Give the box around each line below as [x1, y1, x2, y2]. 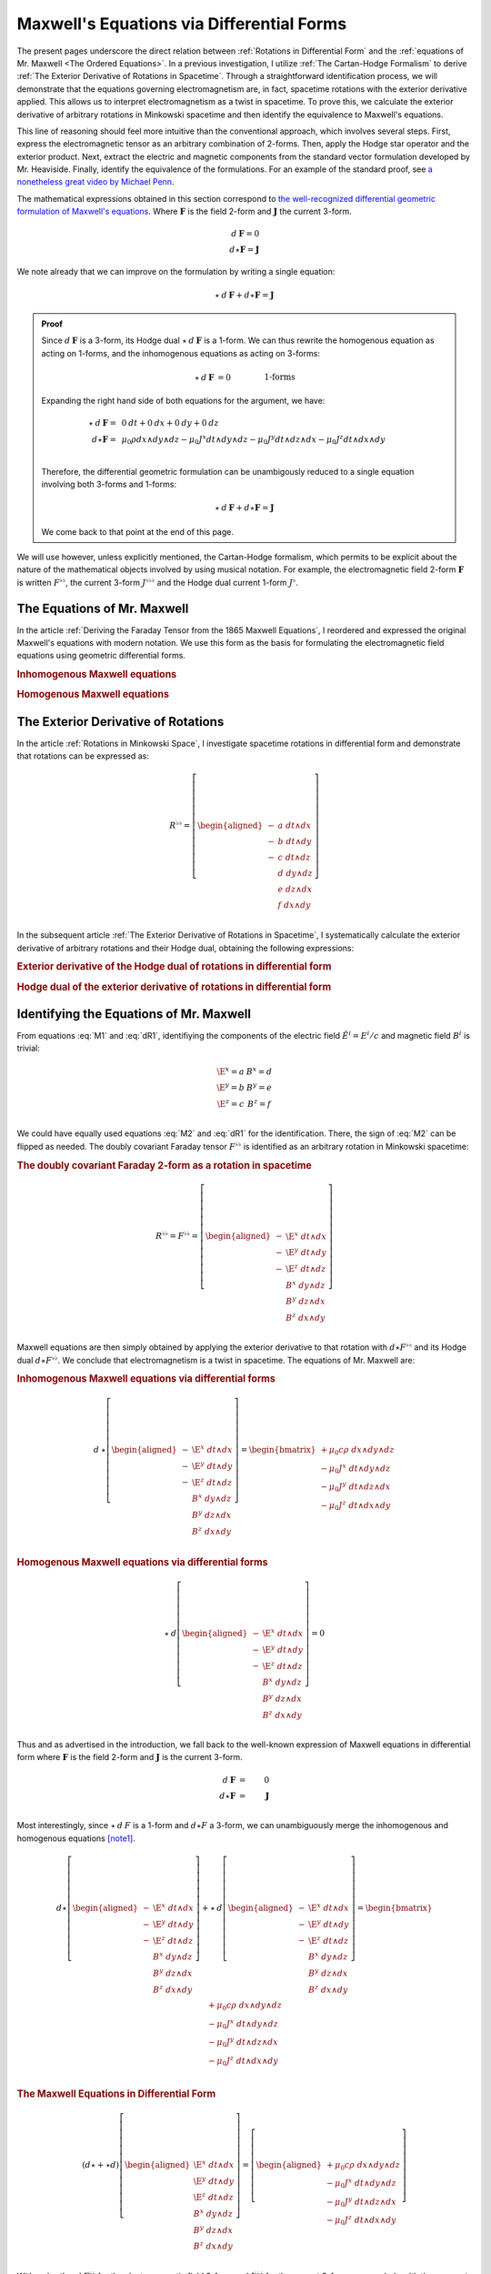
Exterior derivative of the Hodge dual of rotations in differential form [16, 961, 332, 973]
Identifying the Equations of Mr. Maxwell [16, 1006, 252, 1021]
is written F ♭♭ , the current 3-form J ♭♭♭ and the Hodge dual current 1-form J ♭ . [16, 576, 299, 588]
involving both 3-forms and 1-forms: [41, 478, 177, 489]
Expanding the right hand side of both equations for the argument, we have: [41, 396, 326, 407]
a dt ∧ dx [277, 820, 312, 831]
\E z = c [216, 1097, 245, 1109]
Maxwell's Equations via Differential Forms [16, 14, 347, 34]
